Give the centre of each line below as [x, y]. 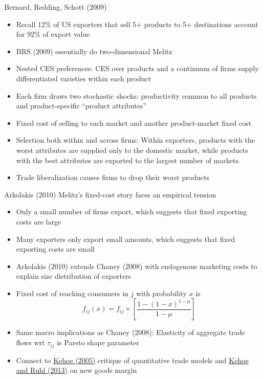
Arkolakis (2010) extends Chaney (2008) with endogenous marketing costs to [137, 266]
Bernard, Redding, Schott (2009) [56, 7]
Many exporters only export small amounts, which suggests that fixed [125, 239]
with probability [161, 293]
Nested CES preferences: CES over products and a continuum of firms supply [137, 68]
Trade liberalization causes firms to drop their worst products [113, 177]
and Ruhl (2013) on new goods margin [76, 370]
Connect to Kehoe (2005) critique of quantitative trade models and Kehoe [132, 360]
